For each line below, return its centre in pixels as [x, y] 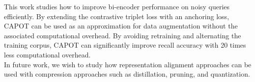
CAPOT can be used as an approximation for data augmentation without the [121, 26]
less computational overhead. [47, 54]
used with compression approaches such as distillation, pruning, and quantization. [127, 74]
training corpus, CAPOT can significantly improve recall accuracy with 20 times [125, 45]
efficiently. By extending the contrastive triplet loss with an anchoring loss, [117, 16]
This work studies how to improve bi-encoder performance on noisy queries [117, 6]
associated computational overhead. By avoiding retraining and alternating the [123, 35]
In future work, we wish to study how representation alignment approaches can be [128, 64]
